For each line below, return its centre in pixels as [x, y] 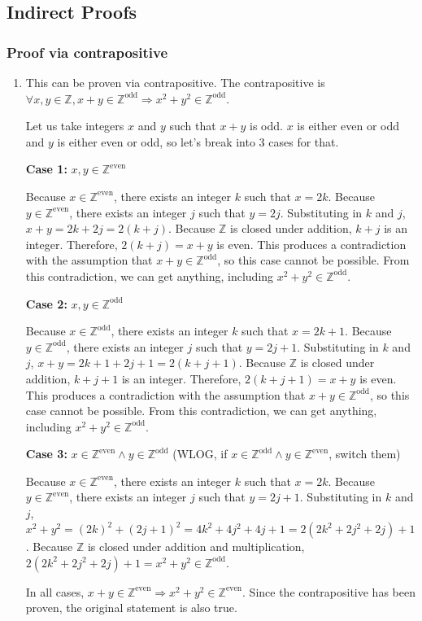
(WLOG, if [200, 454]
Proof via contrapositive [87, 52]
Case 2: [46, 303]
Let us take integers [75, 126]
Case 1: [46, 169]
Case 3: [46, 454]
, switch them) [365, 454]
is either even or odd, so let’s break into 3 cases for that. [198, 141]
